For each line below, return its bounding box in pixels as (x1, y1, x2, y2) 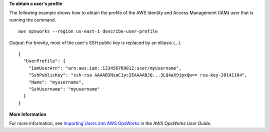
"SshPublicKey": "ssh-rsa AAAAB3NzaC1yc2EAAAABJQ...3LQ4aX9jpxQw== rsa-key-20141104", (28, 72, 247, 78)
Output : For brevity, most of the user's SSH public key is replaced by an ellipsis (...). (9, 39, 182, 45)
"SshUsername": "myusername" (28, 86, 100, 92)
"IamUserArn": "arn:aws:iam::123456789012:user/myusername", (28, 65, 182, 71)
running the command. (9, 16, 56, 22)
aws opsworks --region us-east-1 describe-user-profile (18, 28, 158, 34)
